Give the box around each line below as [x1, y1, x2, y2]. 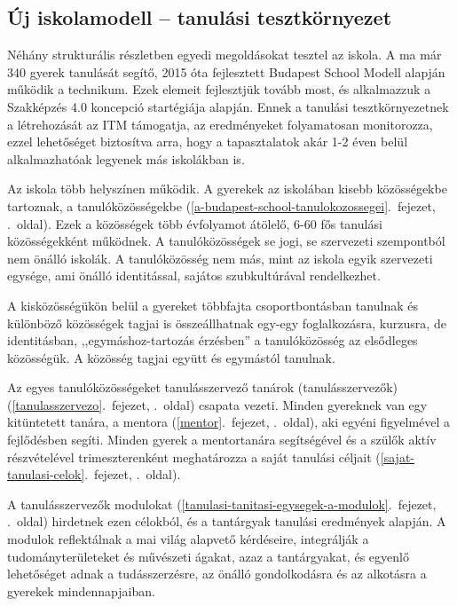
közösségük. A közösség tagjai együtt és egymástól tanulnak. [7, 348, 335, 366]
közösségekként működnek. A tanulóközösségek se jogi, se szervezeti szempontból [7, 232, 445, 250]
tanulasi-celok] [7, 465, 85, 484]
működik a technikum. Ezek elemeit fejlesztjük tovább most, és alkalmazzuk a [7, 80, 431, 98]
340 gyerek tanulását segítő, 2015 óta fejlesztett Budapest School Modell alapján [7, 62, 445, 81]
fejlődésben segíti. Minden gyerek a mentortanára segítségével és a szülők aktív [7, 430, 437, 449]
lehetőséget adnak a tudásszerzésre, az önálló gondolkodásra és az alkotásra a [7, 564, 427, 583]
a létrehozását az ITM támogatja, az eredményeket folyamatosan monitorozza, [7, 114, 433, 133]
